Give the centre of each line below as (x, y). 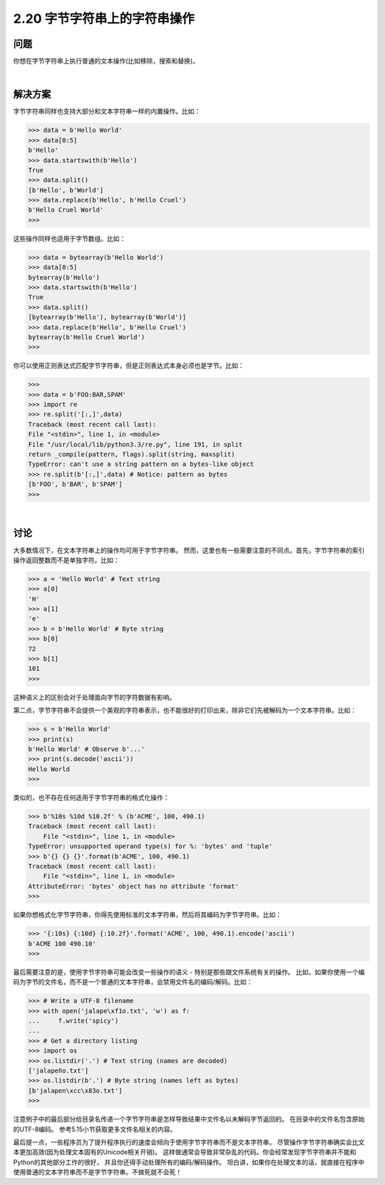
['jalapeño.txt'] (58, 1071)
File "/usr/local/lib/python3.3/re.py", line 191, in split (135, 444)
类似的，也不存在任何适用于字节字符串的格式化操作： (91, 797)
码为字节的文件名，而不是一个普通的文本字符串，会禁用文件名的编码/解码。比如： (133, 982)
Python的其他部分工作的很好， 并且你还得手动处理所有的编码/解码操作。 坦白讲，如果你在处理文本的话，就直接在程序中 (189, 1162)
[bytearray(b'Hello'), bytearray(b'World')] (107, 317)
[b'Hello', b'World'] (66, 190)
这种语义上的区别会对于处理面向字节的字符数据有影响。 (94, 697)
